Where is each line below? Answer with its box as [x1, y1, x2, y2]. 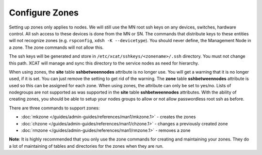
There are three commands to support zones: [9, 105, 100, 111]
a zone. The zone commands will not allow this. [9, 44, 104, 50]
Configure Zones [9, 7, 79, 18]
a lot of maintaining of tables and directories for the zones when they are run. [9, 143, 164, 149]
